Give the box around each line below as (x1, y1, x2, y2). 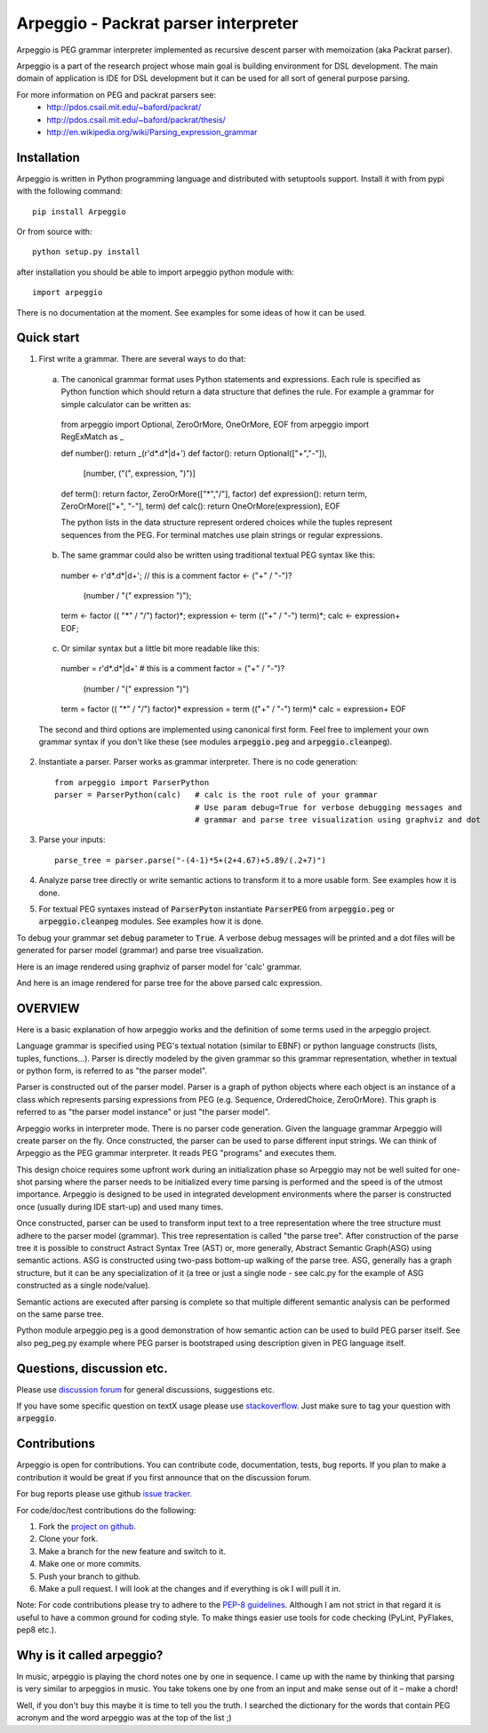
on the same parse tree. (16, 1309, 104, 1320)
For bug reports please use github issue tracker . (16, 1488, 193, 1499)
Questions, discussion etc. (16, 1360, 168, 1376)
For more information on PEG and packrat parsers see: (16, 89, 217, 100)
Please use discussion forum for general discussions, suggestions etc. (16, 1384, 275, 1395)
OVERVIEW (16, 1000, 80, 1015)
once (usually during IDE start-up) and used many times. (16, 1201, 224, 1212)
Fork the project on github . (38, 1520, 137, 1531)
